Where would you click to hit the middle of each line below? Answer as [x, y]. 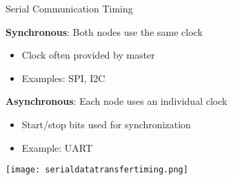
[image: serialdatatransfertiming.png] [97, 170]
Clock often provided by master [88, 55]
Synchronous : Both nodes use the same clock [104, 31]
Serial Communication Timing [69, 8]
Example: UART [57, 147]
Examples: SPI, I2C [63, 78]
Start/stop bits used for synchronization [106, 124]
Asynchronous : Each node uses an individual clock [116, 101]
